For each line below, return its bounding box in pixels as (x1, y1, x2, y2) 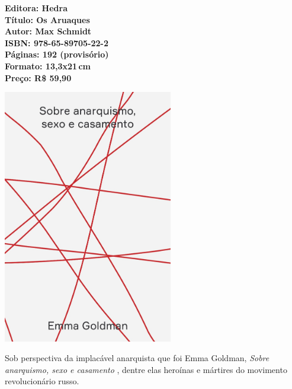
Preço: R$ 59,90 (5, 71, 72, 84)
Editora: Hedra (5, 2, 68, 14)
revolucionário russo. (5, 375, 79, 387)
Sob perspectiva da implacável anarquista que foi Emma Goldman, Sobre (5, 352, 269, 364)
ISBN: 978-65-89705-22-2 (5, 36, 109, 49)
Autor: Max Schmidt (5, 25, 92, 37)
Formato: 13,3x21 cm (5, 59, 91, 72)
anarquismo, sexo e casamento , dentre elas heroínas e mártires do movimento (5, 363, 287, 375)
